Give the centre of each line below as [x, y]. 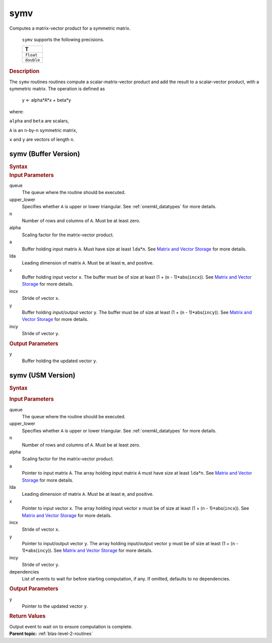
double [32, 60]
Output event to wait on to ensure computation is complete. [71, 626]
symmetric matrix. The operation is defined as [57, 89]
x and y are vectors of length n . [42, 139]
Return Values [27, 616]
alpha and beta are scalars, [39, 121]
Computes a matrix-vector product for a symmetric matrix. [70, 28]
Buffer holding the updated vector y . [60, 361]
